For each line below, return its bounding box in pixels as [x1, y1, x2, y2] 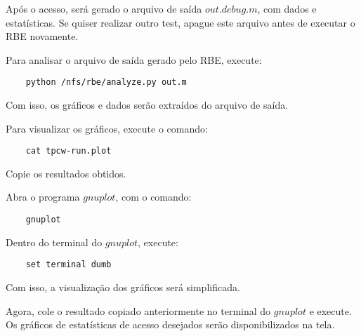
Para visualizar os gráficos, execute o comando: [6, 121, 208, 135]
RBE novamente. [6, 29, 79, 43]
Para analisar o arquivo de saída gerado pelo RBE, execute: [6, 52, 262, 67]
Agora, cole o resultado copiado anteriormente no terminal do [6, 303, 271, 318]
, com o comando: [115, 189, 192, 204]
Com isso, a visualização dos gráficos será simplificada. [6, 279, 240, 294]
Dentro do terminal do [6, 234, 103, 249]
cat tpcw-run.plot [25, 146, 112, 156]
